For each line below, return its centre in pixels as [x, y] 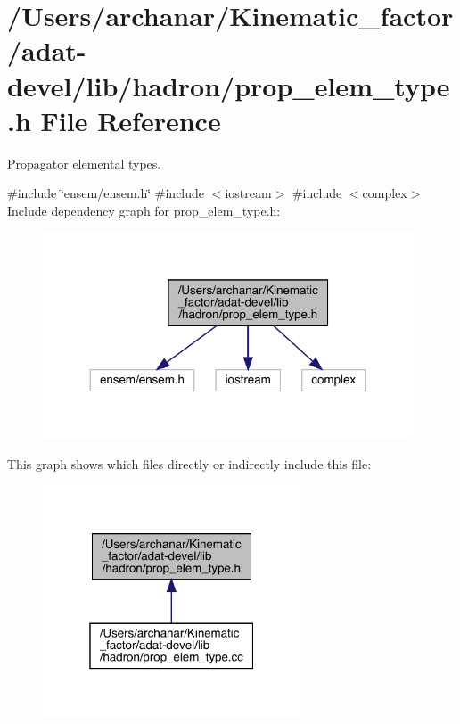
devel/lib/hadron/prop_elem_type [229, 85]
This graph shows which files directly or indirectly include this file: [189, 464]
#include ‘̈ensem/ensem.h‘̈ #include [106, 193]
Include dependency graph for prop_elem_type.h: [144, 210]
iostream [248, 193]
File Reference [131, 120]
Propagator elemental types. [84, 163]
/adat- [47, 50]
